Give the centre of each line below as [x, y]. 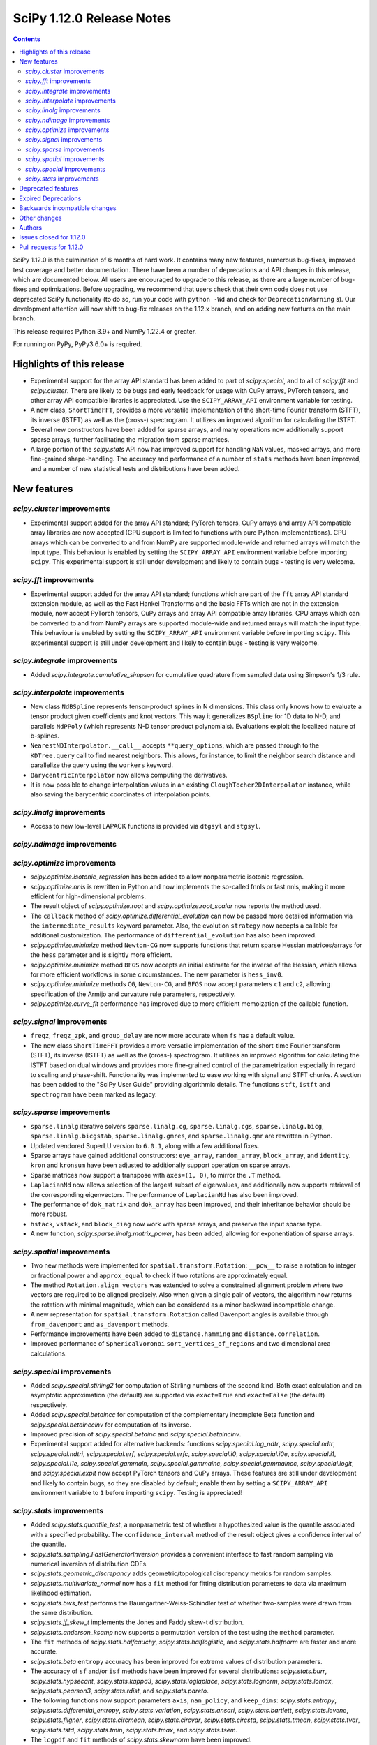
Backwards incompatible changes [68, 208]
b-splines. [45, 736]
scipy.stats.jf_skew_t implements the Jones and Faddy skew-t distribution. [137, 1622]
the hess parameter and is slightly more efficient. [101, 955]
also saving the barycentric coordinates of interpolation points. [120, 794]
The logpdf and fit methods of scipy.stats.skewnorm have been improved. [141, 1739]
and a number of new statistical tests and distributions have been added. [135, 468]
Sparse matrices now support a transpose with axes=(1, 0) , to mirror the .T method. [155, 1175]
